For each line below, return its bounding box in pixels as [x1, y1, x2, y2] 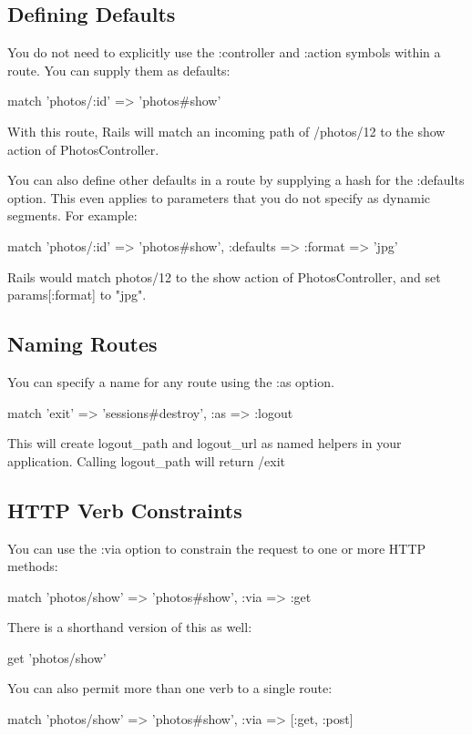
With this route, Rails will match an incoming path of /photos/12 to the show [7, 121, 446, 140]
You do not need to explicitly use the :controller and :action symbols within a [7, 43, 441, 62]
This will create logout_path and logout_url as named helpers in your [7, 434, 402, 453]
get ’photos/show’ [7, 648, 107, 667]
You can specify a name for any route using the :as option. [7, 372, 334, 391]
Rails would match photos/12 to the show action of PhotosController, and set [7, 267, 441, 286]
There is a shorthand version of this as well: [7, 618, 252, 637]
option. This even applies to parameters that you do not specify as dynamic [7, 188, 431, 207]
